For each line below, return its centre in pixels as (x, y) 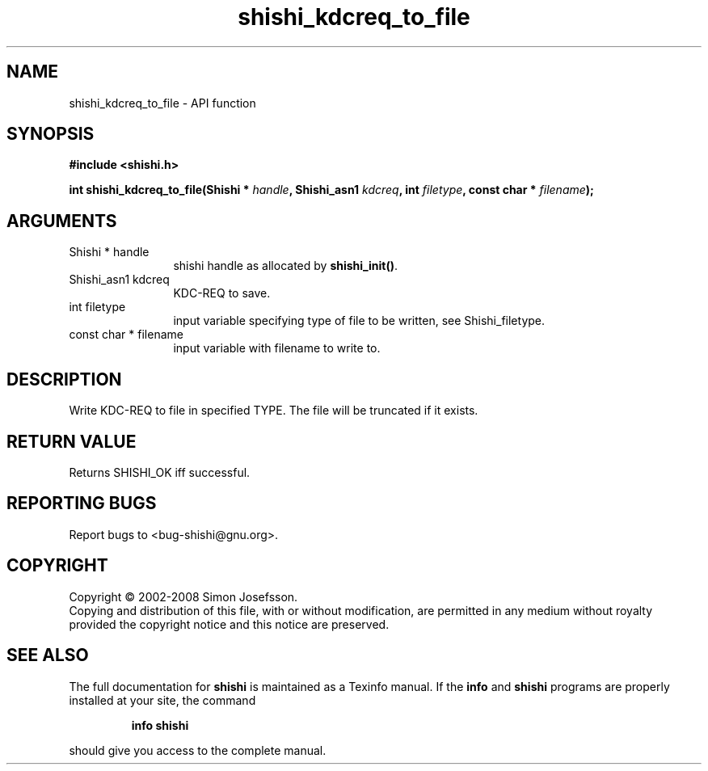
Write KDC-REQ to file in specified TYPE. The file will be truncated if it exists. (274, 411)
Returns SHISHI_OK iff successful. (160, 472)
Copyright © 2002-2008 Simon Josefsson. (183, 596)
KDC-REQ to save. (222, 293)
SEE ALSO (48, 655)
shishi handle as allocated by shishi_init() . (285, 266)
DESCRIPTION (64, 379)
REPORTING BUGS (82, 503)
